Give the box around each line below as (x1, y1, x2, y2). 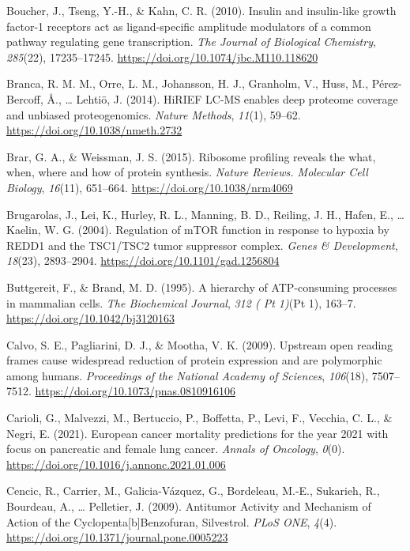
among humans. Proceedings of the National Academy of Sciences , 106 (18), (6, 367, 369, 383)
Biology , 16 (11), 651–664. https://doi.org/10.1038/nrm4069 (6, 179, 293, 195)
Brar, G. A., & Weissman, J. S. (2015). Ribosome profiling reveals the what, (6, 148, 376, 164)
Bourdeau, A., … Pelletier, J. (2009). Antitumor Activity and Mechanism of (6, 498, 371, 515)
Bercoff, (6, 90, 43, 107)
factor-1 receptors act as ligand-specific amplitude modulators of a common (6, 17, 371, 34)
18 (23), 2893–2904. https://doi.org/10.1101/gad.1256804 (6, 252, 280, 269)
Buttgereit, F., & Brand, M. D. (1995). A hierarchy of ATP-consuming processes (6, 278, 397, 295)
